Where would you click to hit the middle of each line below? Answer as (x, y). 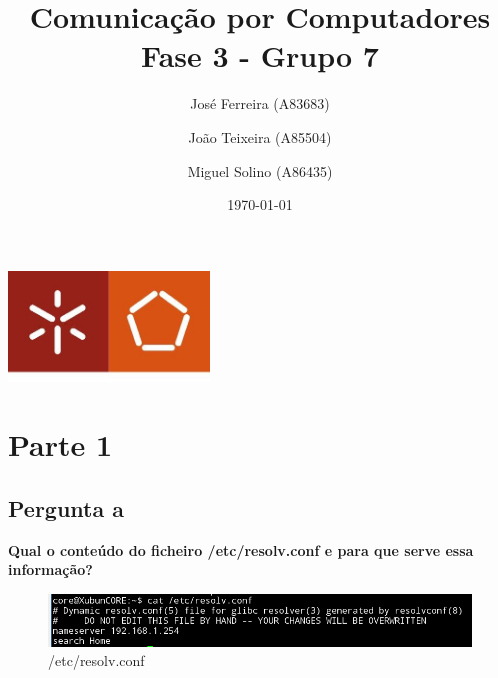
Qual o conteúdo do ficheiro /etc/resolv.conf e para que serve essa (241, 549)
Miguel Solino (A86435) (260, 170)
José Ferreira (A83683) (260, 103)
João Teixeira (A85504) (260, 136)
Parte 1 (60, 444)
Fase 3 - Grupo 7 (260, 55)
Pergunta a (66, 507)
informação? (50, 569)
